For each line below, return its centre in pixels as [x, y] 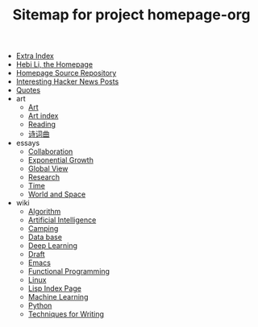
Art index [43, 116]
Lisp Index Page [55, 288]
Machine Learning [58, 297]
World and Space [57, 194]
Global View [48, 169]
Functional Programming [69, 271]
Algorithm [44, 212]
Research [44, 177]
